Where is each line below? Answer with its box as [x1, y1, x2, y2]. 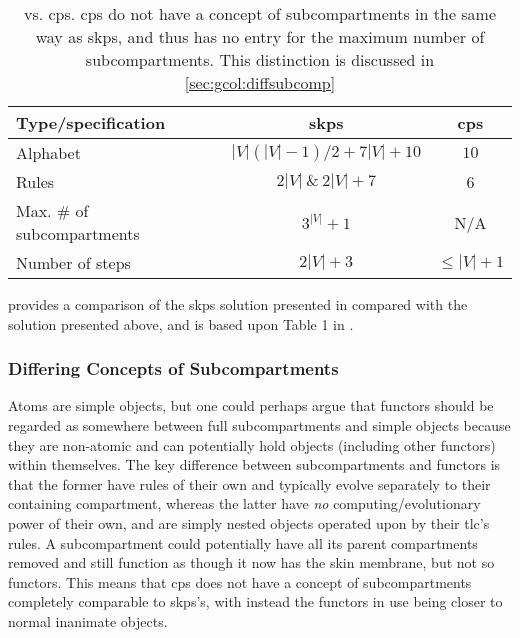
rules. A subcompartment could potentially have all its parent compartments [8, 532, 478, 553]
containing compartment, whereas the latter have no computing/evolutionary [8, 493, 481, 514]
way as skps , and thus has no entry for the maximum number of [35, 25, 485, 48]
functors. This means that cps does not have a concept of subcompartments [8, 571, 472, 592]
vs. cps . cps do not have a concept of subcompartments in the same [23, 2, 497, 25]
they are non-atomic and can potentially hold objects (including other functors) [8, 434, 496, 455]
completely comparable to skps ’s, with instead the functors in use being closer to [8, 591, 503, 612]
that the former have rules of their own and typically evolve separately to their [8, 473, 491, 494]
